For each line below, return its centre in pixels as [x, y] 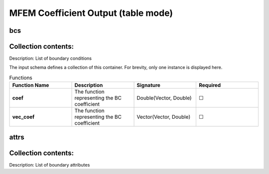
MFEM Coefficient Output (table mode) [91, 13]
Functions [21, 78]
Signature [148, 86]
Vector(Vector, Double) [164, 117]
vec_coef [23, 117]
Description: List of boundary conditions [51, 58]
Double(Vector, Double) [164, 98]
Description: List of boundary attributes [50, 165]
